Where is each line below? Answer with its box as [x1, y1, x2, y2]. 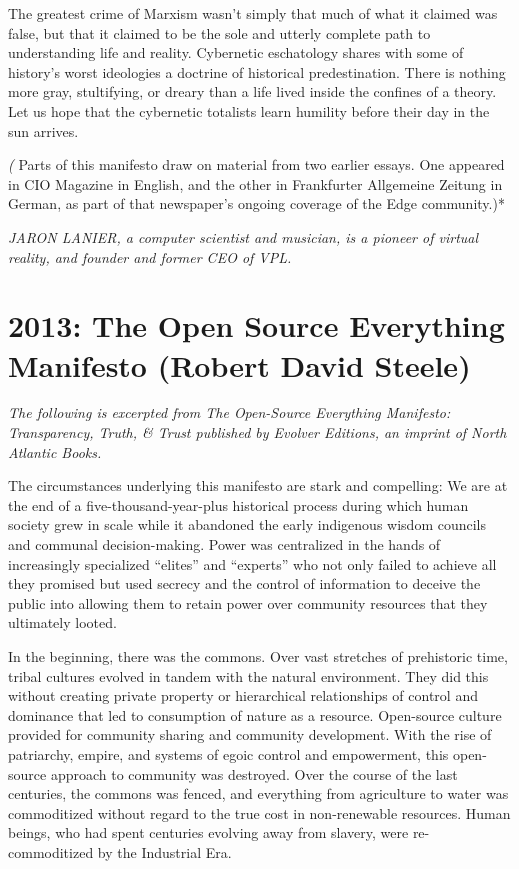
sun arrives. [8, 120, 79, 141]
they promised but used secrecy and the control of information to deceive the [8, 573, 481, 594]
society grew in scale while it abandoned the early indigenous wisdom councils [8, 514, 487, 535]
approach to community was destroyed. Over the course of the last [50, 763, 458, 784]
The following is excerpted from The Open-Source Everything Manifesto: [8, 402, 451, 423]
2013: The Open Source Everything [8, 305, 505, 346]
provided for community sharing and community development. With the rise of [8, 724, 492, 745]
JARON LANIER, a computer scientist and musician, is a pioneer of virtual [8, 226, 479, 247]
